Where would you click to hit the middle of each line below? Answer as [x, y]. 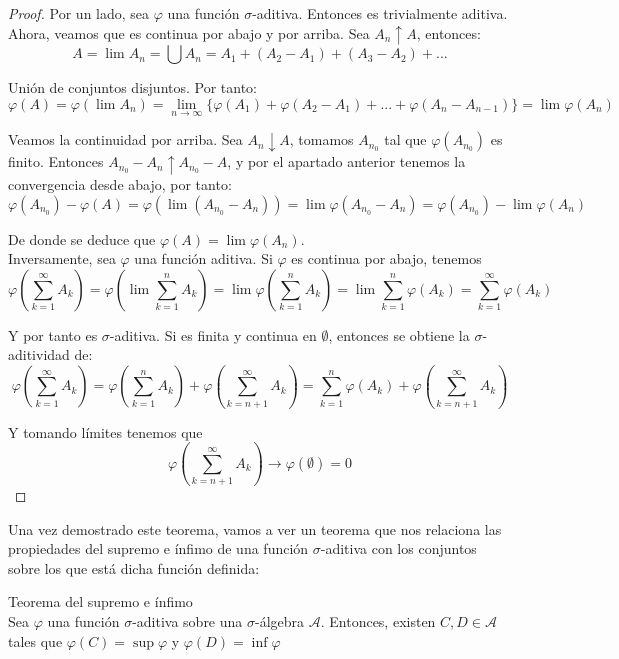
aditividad [39, 354]
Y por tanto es [53, 334]
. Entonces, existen [378, 621]
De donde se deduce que [82, 238]
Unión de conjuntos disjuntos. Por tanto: [133, 87]
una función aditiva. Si [203, 258]
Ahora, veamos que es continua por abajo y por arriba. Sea [189, 32]
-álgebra [279, 621]
